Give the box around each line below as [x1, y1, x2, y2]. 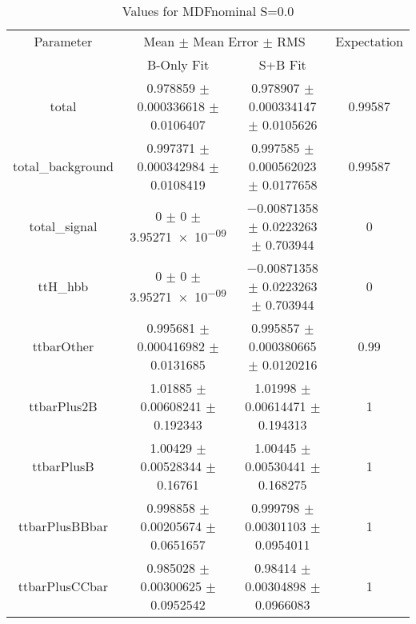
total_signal [29, 217, 98, 235]
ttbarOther [32, 337, 94, 355]
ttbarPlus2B [29, 397, 98, 415]
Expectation [335, 32, 403, 50]
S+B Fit [258, 55, 306, 74]
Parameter [34, 32, 93, 50]
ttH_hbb [38, 277, 89, 295]
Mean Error [193, 32, 259, 50]
